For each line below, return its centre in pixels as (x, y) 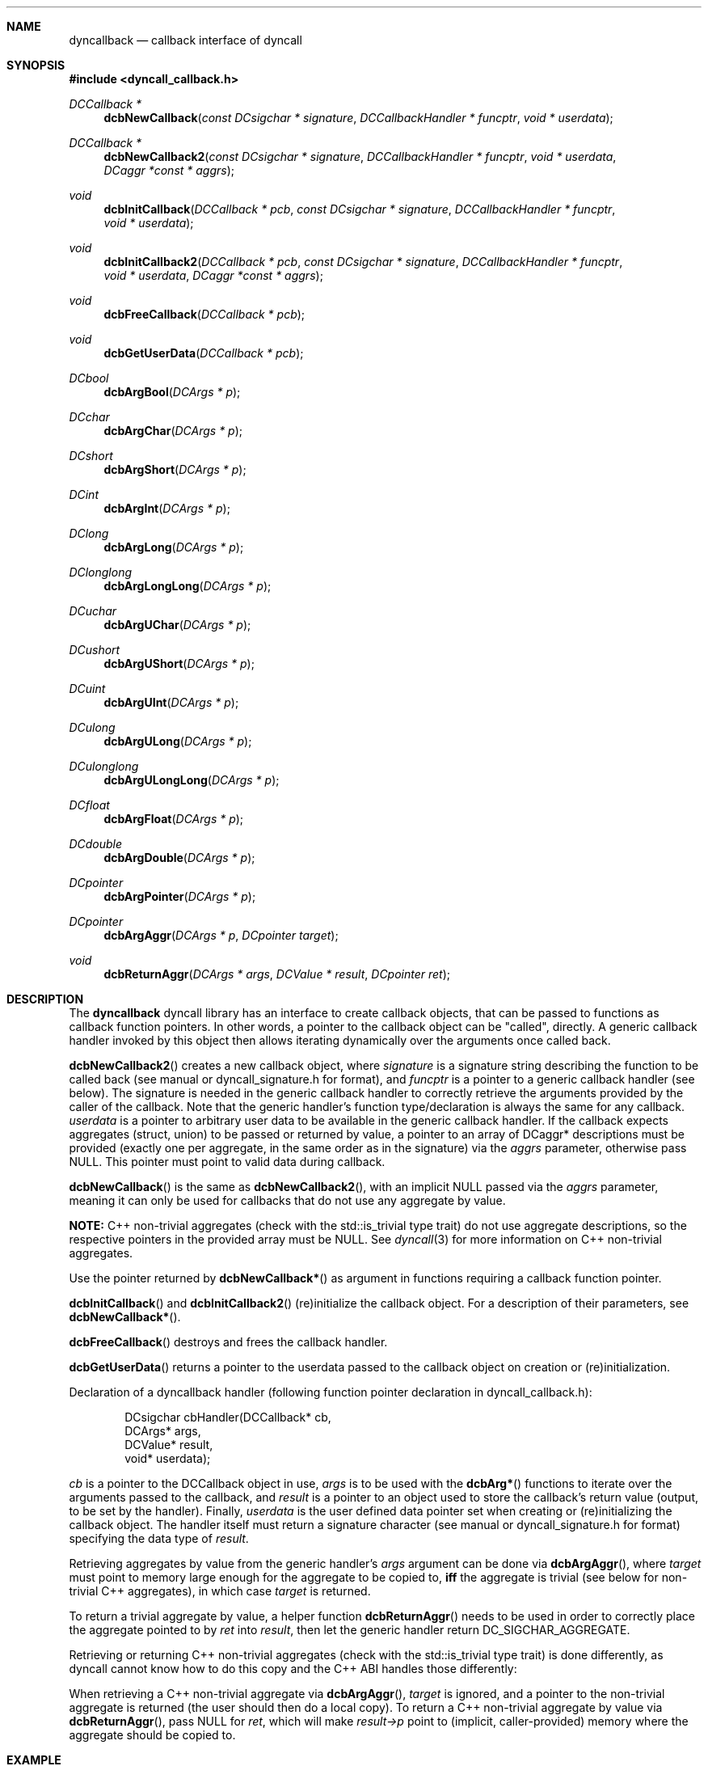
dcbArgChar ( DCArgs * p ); (173, 431)
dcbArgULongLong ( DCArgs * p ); (192, 780)
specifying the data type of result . (159, 1538)
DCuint (87, 689)
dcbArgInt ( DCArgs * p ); (167, 508)
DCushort (95, 650)
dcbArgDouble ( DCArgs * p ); (179, 858)
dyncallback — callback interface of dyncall (185, 40)
